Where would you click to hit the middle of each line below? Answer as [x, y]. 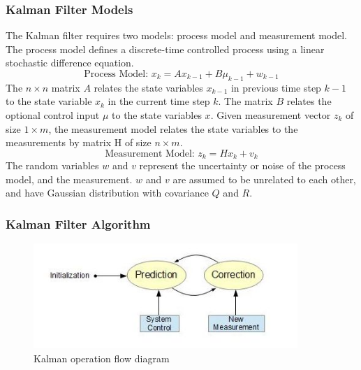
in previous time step [276, 87]
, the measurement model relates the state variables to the [173, 128]
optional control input [53, 114]
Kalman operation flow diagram [102, 358]
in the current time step [159, 101]
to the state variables [157, 114]
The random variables [52, 165]
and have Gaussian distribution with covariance [107, 193]
